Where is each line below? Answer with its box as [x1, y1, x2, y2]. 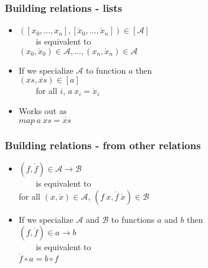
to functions [111, 213, 155, 225]
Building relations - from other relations [5, 137, 201, 152]
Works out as [18, 105, 67, 117]
